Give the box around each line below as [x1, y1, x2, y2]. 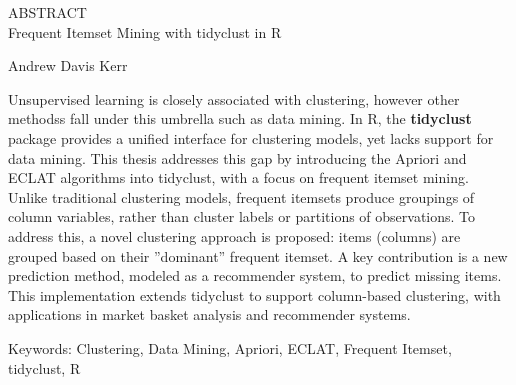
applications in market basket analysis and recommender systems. [8, 304, 411, 325]
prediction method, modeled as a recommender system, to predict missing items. [8, 265, 502, 286]
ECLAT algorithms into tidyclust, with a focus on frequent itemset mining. [8, 167, 469, 188]
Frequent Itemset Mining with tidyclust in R [8, 21, 282, 42]
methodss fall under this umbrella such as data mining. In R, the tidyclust [8, 108, 472, 129]
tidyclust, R [8, 357, 81, 378]
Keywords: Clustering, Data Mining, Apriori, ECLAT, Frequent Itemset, [8, 337, 452, 358]
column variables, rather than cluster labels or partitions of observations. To [8, 206, 476, 227]
